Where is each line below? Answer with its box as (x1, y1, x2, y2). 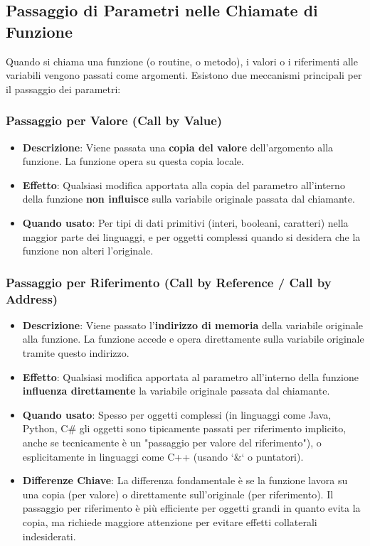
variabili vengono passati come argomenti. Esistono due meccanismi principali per (6, 68, 362, 82)
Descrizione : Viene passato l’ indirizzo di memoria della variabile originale (22, 317, 364, 332)
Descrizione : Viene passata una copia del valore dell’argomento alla (22, 139, 334, 154)
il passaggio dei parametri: (6, 81, 121, 96)
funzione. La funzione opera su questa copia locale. (22, 154, 244, 168)
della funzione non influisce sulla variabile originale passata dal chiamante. (22, 191, 355, 206)
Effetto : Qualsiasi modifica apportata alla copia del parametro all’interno (22, 177, 345, 192)
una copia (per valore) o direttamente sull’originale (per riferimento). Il (22, 486, 334, 501)
